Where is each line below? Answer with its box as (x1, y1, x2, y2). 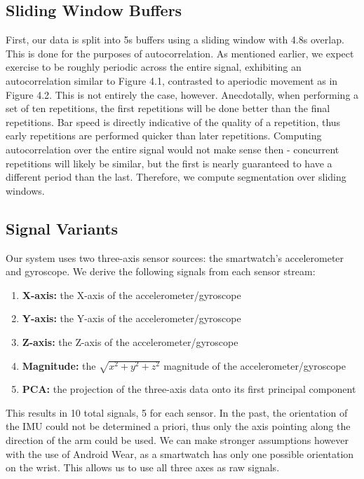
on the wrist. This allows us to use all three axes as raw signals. (6, 460, 280, 475)
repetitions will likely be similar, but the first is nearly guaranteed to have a (6, 155, 332, 170)
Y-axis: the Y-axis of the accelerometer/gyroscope (22, 311, 241, 326)
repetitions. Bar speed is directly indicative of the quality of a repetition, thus (6, 114, 341, 129)
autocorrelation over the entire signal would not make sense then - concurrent (6, 141, 339, 156)
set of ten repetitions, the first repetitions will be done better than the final (6, 101, 330, 116)
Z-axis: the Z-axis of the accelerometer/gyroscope (22, 334, 238, 349)
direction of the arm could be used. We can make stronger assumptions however (6, 433, 349, 447)
